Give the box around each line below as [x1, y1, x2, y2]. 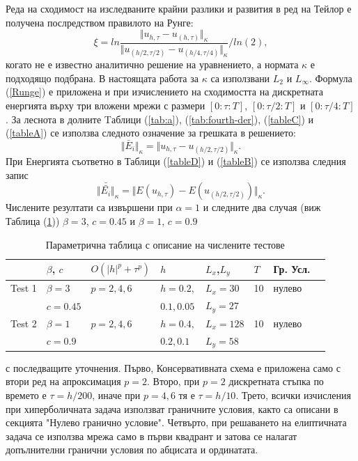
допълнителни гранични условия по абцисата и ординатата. [6, 442, 258, 457]
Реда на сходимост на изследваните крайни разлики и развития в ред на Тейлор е [6, 1, 352, 15]
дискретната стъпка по [228, 374, 324, 389]
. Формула [309, 70, 352, 85]
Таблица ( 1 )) [6, 213, 60, 228]
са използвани [210, 70, 270, 85]
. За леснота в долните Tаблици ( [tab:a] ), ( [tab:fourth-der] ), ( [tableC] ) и [6, 111, 314, 126]
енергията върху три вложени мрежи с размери [6, 97, 205, 112]
